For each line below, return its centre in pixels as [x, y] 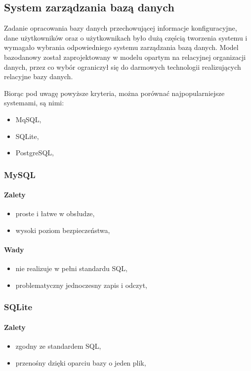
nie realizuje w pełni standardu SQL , [71, 268]
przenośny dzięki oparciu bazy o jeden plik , [81, 362]
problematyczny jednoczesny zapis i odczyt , [81, 285]
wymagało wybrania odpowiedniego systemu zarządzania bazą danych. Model [121, 47]
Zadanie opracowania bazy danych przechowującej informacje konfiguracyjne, [121, 28]
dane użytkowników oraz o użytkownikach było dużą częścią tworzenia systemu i [126, 37]
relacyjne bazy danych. [39, 76]
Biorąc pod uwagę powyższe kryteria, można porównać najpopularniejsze [114, 93]
